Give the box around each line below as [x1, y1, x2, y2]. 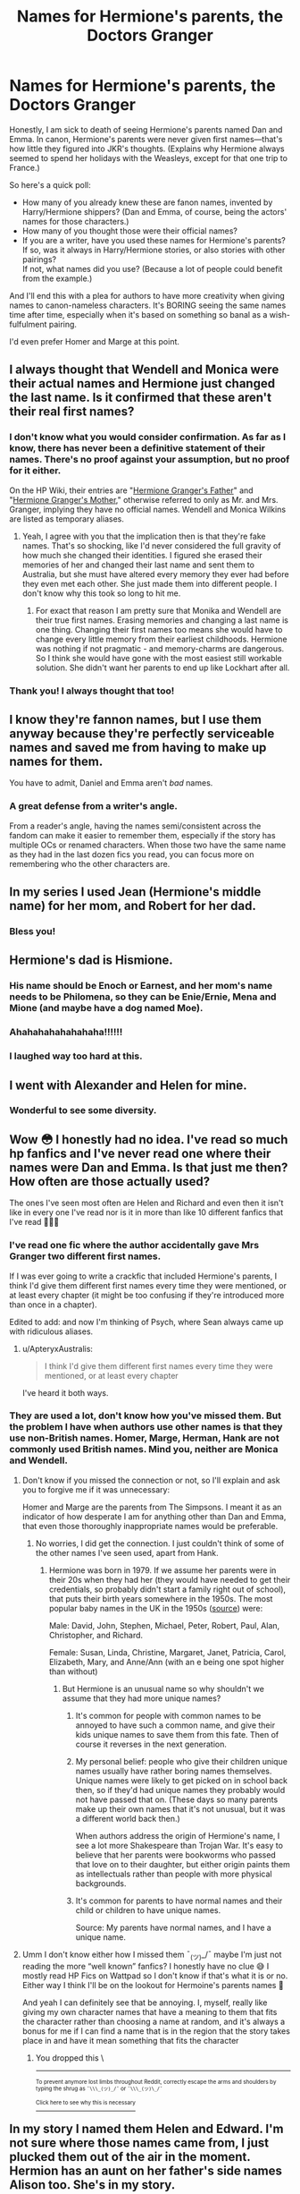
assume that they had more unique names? [62, 1693, 221, 1704]
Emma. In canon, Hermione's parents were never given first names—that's [9, 133, 283, 144]
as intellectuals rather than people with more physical [75, 1868, 272, 1879]
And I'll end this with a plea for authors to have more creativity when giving [9, 290, 285, 301]
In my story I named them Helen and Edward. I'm [9, 2122, 284, 2137]
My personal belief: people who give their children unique [75, 1756, 288, 1766]
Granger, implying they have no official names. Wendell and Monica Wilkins [9, 504, 287, 514]
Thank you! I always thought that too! [9, 685, 175, 697]
